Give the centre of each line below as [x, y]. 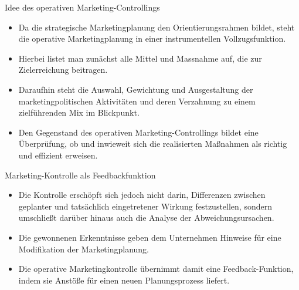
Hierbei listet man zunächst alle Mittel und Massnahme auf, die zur [140, 58]
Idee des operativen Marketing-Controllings [82, 7]
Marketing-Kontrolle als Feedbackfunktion [80, 175]
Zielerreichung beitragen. [63, 70]
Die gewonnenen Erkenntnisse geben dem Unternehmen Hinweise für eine [150, 237]
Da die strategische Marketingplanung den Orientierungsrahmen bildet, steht [157, 27]
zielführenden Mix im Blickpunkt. [79, 112]
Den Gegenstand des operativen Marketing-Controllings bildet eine [138, 132]
